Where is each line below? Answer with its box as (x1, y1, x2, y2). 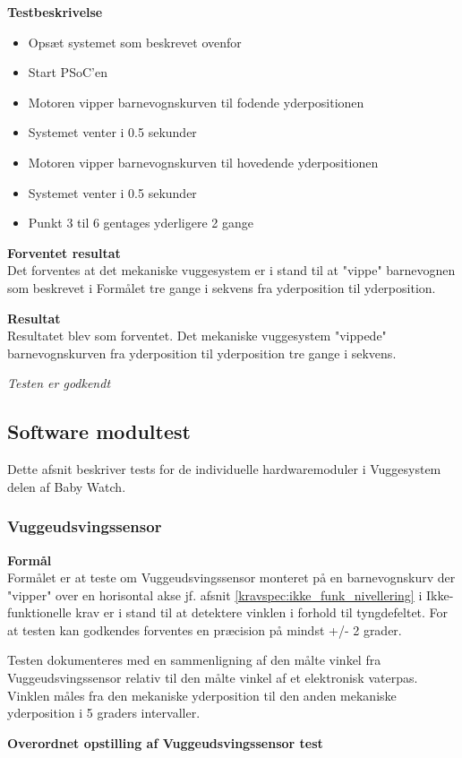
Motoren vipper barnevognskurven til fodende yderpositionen (28, 92, 364, 111)
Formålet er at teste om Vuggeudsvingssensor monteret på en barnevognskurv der (7, 568, 456, 587)
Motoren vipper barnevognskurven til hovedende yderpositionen (28, 152, 379, 171)
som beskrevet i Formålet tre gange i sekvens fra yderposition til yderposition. (7, 278, 436, 297)
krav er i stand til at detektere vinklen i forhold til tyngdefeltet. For (75, 603, 449, 622)
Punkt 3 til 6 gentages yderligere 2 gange (28, 213, 253, 232)
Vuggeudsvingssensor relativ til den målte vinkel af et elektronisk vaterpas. (7, 668, 418, 687)
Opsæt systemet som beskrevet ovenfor (28, 32, 242, 51)
